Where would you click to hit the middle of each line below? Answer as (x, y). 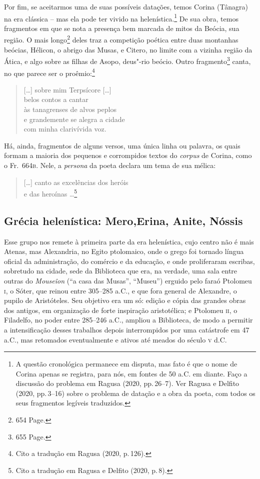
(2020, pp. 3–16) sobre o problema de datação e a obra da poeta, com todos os (135, 393)
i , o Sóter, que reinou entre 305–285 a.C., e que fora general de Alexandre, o (120, 290)
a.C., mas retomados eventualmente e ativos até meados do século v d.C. (115, 339)
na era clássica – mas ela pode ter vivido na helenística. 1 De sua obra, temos (121, 17)
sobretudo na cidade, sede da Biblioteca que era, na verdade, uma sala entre (121, 271)
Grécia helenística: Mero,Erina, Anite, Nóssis (123, 220)
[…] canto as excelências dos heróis (76, 182)
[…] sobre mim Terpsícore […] (67, 89)
